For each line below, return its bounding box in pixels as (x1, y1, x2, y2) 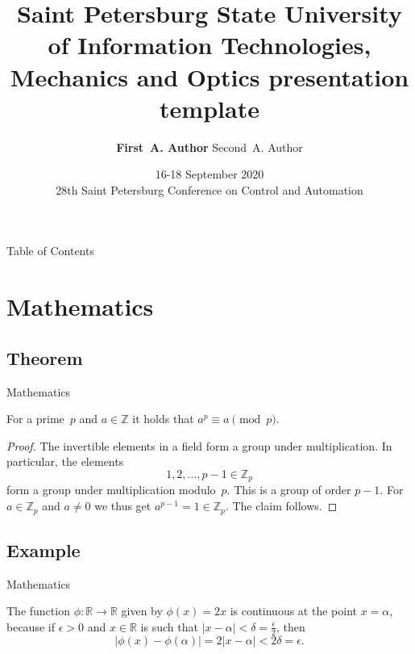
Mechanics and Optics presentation (10, 60, 409, 93)
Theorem (6, 345, 83, 370)
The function (6, 602, 70, 619)
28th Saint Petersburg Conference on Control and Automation (56, 181, 363, 198)
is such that (140, 618, 198, 635)
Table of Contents (6, 242, 94, 259)
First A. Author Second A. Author (116, 138, 303, 155)
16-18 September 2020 (155, 166, 264, 182)
